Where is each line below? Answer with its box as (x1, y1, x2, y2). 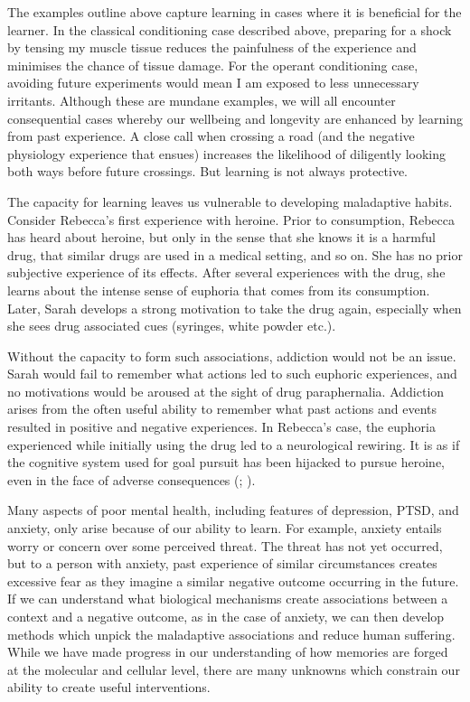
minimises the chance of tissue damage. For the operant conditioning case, (7, 55, 418, 74)
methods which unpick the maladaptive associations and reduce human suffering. (7, 624, 456, 643)
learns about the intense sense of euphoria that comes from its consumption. (7, 280, 430, 299)
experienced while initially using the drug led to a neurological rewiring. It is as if (7, 435, 460, 454)
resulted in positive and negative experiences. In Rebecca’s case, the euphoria (7, 417, 436, 436)
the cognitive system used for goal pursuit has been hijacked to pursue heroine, (7, 453, 446, 472)
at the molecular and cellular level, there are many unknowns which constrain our (7, 660, 460, 679)
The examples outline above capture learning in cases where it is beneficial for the (7, 3, 462, 21)
